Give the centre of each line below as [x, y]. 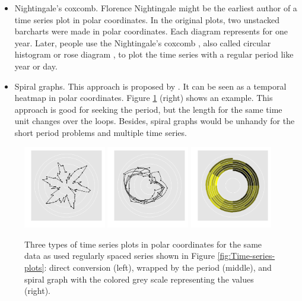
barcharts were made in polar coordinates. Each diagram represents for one [151, 31]
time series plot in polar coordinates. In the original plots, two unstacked [147, 19]
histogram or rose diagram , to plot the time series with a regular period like [154, 54]
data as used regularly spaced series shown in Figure [120, 256]
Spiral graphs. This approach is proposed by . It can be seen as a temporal [150, 86]
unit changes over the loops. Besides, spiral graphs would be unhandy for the [155, 121]
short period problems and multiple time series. [101, 132]
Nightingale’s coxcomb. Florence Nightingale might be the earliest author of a [156, 8]
